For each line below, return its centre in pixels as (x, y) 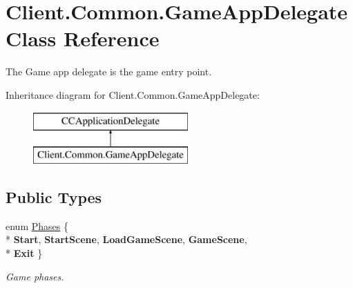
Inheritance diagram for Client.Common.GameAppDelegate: (133, 94)
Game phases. (35, 276)
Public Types (54, 197)
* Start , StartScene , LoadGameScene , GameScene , (126, 239)
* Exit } (24, 253)
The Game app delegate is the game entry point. (109, 71)
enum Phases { (37, 225)
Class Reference (83, 38)
